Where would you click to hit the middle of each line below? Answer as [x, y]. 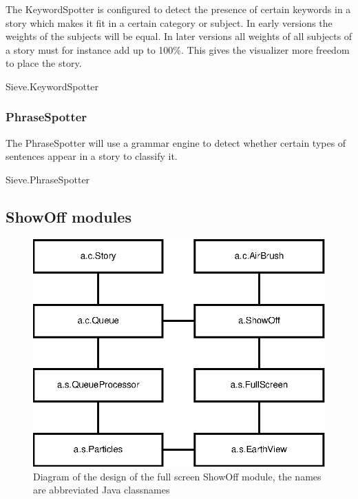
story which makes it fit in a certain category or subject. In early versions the [169, 22]
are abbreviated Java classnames [102, 490]
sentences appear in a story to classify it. [92, 156]
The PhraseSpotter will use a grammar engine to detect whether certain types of [176, 142]
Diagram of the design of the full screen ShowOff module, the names [177, 476]
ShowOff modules [69, 216]
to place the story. [44, 63]
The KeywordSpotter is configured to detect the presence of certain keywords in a [178, 9]
